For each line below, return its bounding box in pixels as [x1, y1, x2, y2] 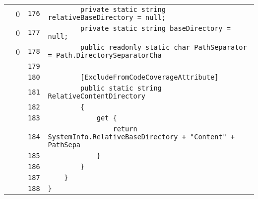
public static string [80, 84, 162, 92]
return [113, 125, 137, 133]
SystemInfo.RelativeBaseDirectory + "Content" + [48, 133, 235, 141]
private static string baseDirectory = [80, 24, 231, 32]
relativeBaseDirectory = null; [48, 13, 166, 21]
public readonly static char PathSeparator [80, 43, 247, 51]
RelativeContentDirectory [48, 92, 145, 100]
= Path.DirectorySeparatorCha [48, 51, 162, 59]
